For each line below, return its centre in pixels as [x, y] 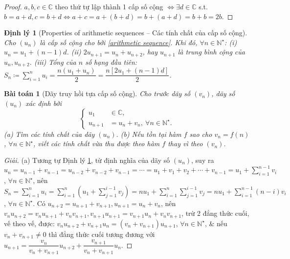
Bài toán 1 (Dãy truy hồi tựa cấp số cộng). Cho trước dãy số [97, 93]
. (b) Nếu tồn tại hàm [149, 134]
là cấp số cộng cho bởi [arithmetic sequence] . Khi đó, [119, 42]
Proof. [13, 6]
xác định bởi [44, 103]
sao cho [201, 134]
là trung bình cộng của [211, 52]
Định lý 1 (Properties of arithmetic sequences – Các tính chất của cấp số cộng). [126, 33]
